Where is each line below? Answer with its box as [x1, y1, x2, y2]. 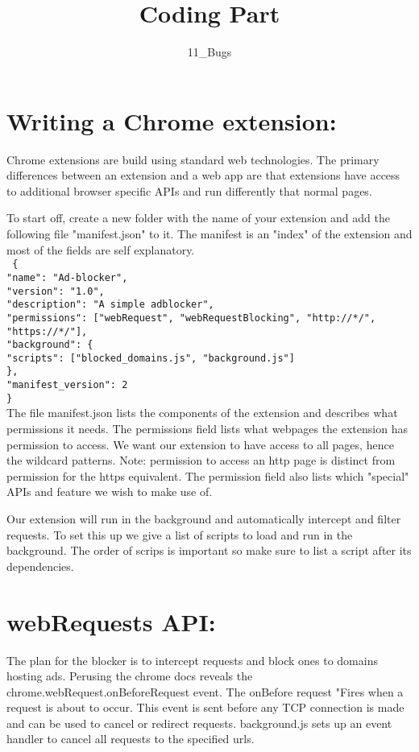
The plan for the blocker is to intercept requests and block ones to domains [6, 651, 378, 668]
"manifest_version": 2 [6, 379, 128, 391]
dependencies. [6, 557, 74, 574]
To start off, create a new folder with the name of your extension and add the [6, 209, 390, 226]
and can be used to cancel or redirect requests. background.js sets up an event [6, 714, 392, 731]
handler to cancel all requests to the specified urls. [6, 730, 255, 747]
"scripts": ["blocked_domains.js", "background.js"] [6, 352, 295, 364]
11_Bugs [187, 43, 232, 60]
